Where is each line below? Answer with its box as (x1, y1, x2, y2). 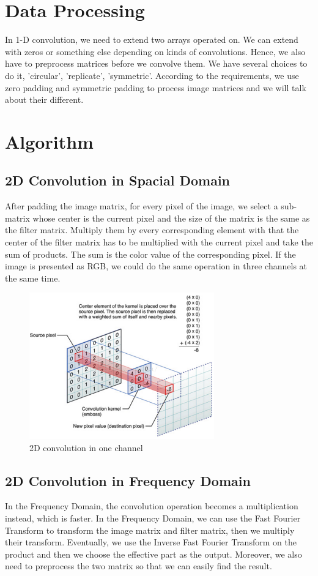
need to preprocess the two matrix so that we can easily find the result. (5, 559, 272, 572)
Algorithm (5, 129, 94, 154)
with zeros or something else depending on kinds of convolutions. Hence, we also (5, 45, 306, 58)
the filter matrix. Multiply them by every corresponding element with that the (5, 223, 299, 236)
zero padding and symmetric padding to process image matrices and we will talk (5, 81, 306, 94)
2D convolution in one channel (29, 441, 143, 454)
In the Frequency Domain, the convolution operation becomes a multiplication (5, 499, 298, 512)
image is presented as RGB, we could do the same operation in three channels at (5, 260, 308, 272)
